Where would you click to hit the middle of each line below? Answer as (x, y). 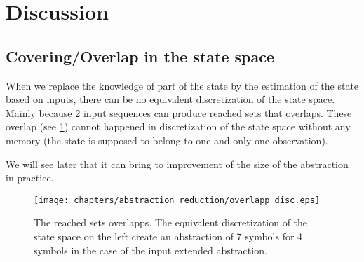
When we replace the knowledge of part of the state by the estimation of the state (182, 85)
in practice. (30, 178)
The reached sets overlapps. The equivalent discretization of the (171, 222)
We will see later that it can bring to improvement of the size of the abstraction (177, 164)
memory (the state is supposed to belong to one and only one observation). (167, 140)
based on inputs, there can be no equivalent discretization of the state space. (170, 99)
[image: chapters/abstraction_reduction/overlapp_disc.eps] (177, 200)
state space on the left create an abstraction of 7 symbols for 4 (168, 236)
